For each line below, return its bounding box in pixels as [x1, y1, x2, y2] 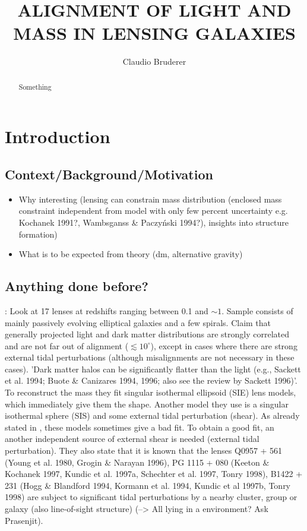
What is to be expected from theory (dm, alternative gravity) [18, 248, 243, 260]
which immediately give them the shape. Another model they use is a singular [5, 397, 289, 410]
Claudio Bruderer [122, 55, 186, 68]
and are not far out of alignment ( [5, 339, 129, 352]
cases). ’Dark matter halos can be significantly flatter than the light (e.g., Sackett [5, 362, 301, 375]
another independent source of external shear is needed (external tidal [5, 432, 259, 445]
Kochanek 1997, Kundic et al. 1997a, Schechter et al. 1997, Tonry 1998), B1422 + [5, 467, 303, 480]
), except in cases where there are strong [150, 339, 297, 352]
